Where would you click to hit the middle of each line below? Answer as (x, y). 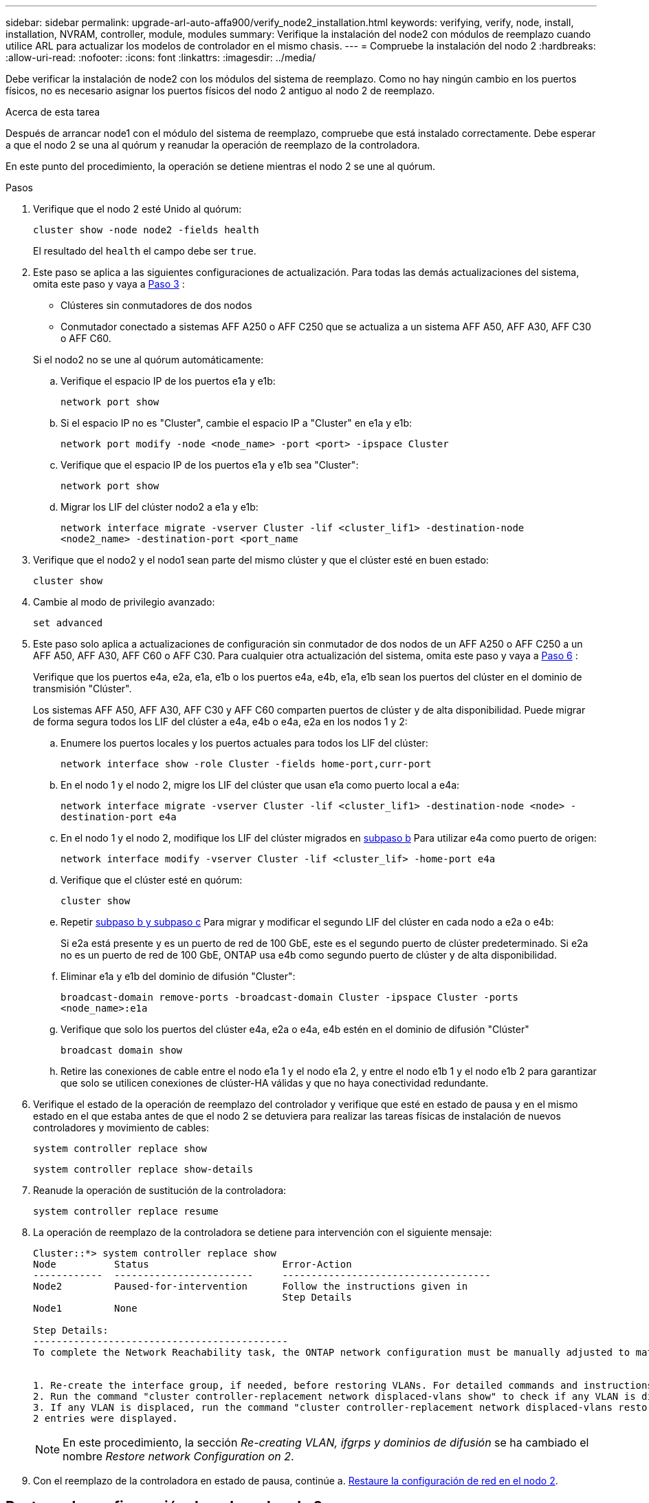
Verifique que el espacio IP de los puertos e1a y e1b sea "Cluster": (210, 465)
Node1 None (85, 1308)
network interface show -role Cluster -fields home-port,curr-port (246, 764)
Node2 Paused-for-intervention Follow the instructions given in (251, 1286)
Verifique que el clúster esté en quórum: (152, 880)
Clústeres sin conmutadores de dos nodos (156, 305)
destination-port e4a (119, 817)
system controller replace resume (126, 1211)
